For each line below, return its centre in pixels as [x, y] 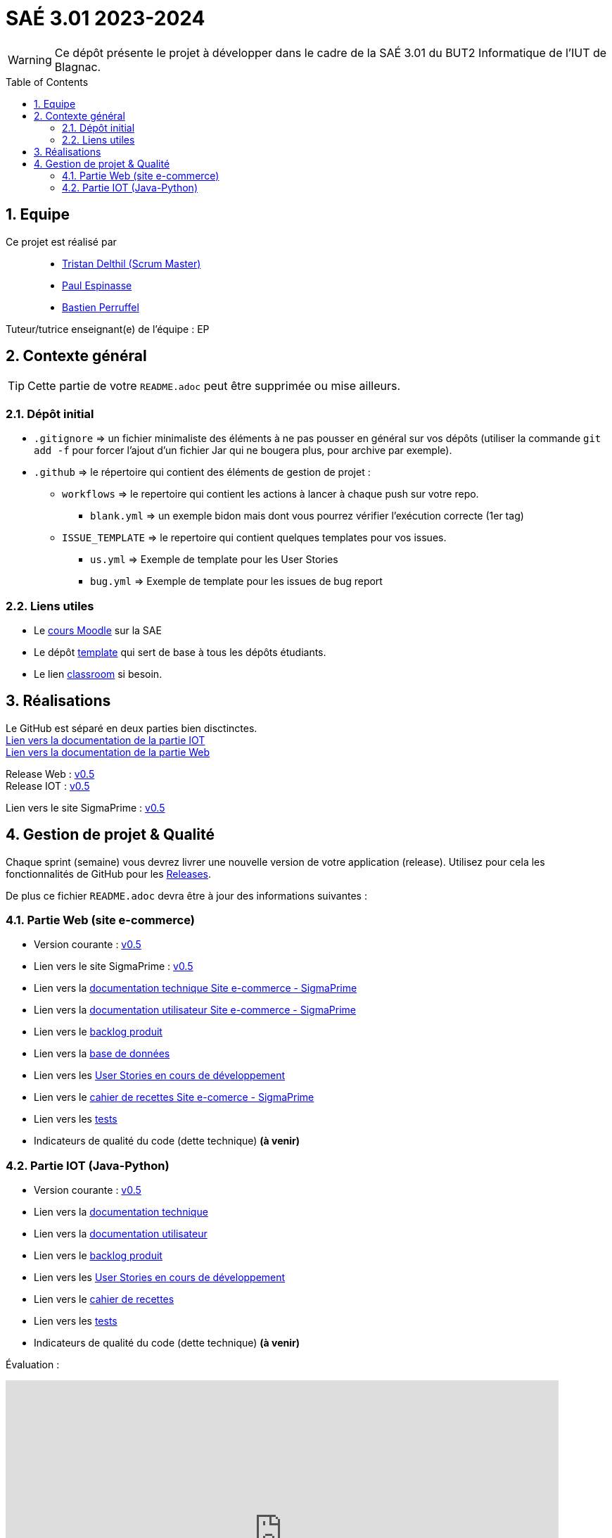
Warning [30, 59]
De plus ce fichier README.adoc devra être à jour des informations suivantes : [186, 895]
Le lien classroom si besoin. [98, 674]
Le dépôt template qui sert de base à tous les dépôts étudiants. [180, 652]
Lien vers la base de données [102, 1054]
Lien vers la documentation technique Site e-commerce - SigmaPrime [196, 988]
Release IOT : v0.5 [48, 786]
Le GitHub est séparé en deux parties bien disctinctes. [132, 728]
